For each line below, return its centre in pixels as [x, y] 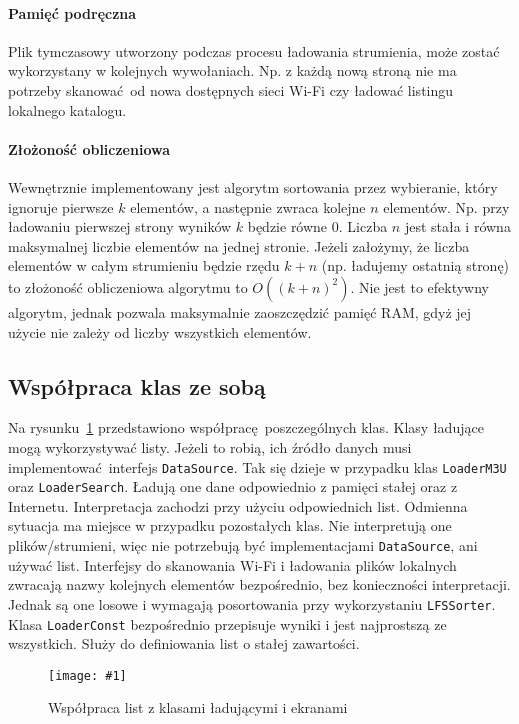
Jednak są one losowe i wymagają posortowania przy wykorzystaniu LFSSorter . [252, 603]
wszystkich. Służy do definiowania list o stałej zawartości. [184, 643]
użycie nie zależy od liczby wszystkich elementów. [160, 331]
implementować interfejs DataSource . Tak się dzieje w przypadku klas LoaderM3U [257, 466]
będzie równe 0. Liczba [317, 226]
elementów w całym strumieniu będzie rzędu [144, 265]
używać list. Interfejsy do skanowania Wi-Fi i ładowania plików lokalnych [232, 564]
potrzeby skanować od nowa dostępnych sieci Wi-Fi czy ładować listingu [231, 89]
